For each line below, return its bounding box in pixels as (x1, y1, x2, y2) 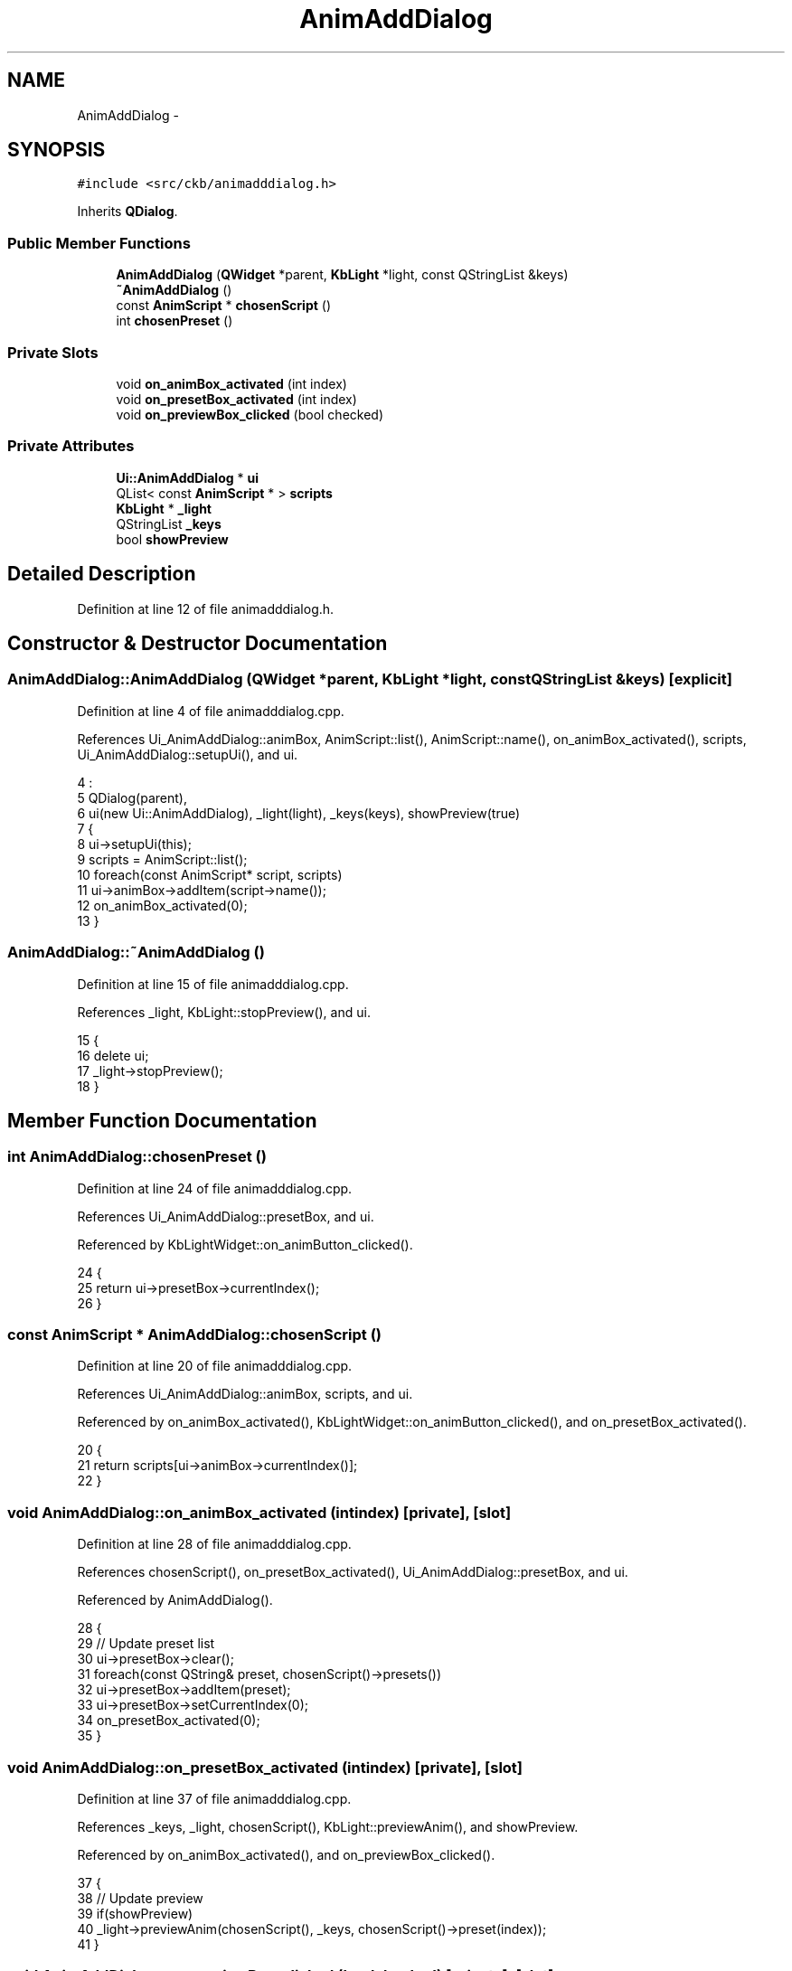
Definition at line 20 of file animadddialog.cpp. (77, 1358, 353, 1374)
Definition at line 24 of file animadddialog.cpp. (77, 1180, 353, 1196)
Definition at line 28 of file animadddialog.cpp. (77, 1536, 352, 1552)
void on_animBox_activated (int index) (116, 375, 347, 391)
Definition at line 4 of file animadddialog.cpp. (77, 703, 344, 719)
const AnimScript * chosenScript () (116, 297, 332, 314)
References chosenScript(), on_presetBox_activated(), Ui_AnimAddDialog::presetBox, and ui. (77, 1564, 628, 1580)
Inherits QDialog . (77, 203, 178, 220)
